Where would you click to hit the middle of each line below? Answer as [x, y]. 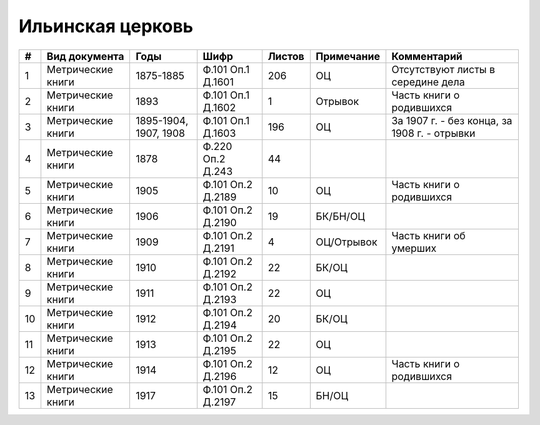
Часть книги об [428, 235]
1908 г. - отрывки [433, 133]
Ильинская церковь [106, 26]
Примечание [347, 56]
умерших [414, 248]
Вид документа [85, 56]
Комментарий [427, 56]
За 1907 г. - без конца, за [452, 120]
